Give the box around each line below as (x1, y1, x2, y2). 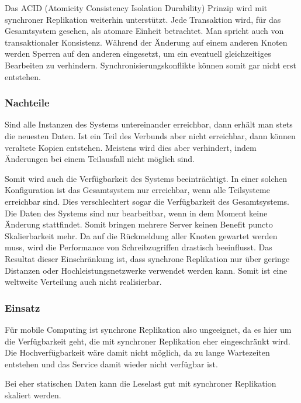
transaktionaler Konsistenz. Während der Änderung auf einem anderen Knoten (5, 36, 288, 48)
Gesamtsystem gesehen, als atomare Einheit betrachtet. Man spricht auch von (5, 25, 284, 37)
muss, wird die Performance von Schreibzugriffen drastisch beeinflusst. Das (5, 241, 272, 253)
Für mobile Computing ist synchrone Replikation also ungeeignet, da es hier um (5, 323, 292, 335)
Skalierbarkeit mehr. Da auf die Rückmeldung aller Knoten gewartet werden (5, 229, 278, 242)
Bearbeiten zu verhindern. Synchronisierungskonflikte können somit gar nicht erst (5, 58, 296, 71)
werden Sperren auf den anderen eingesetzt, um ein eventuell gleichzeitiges (5, 47, 271, 60)
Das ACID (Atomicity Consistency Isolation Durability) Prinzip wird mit (5, 2, 268, 13)
